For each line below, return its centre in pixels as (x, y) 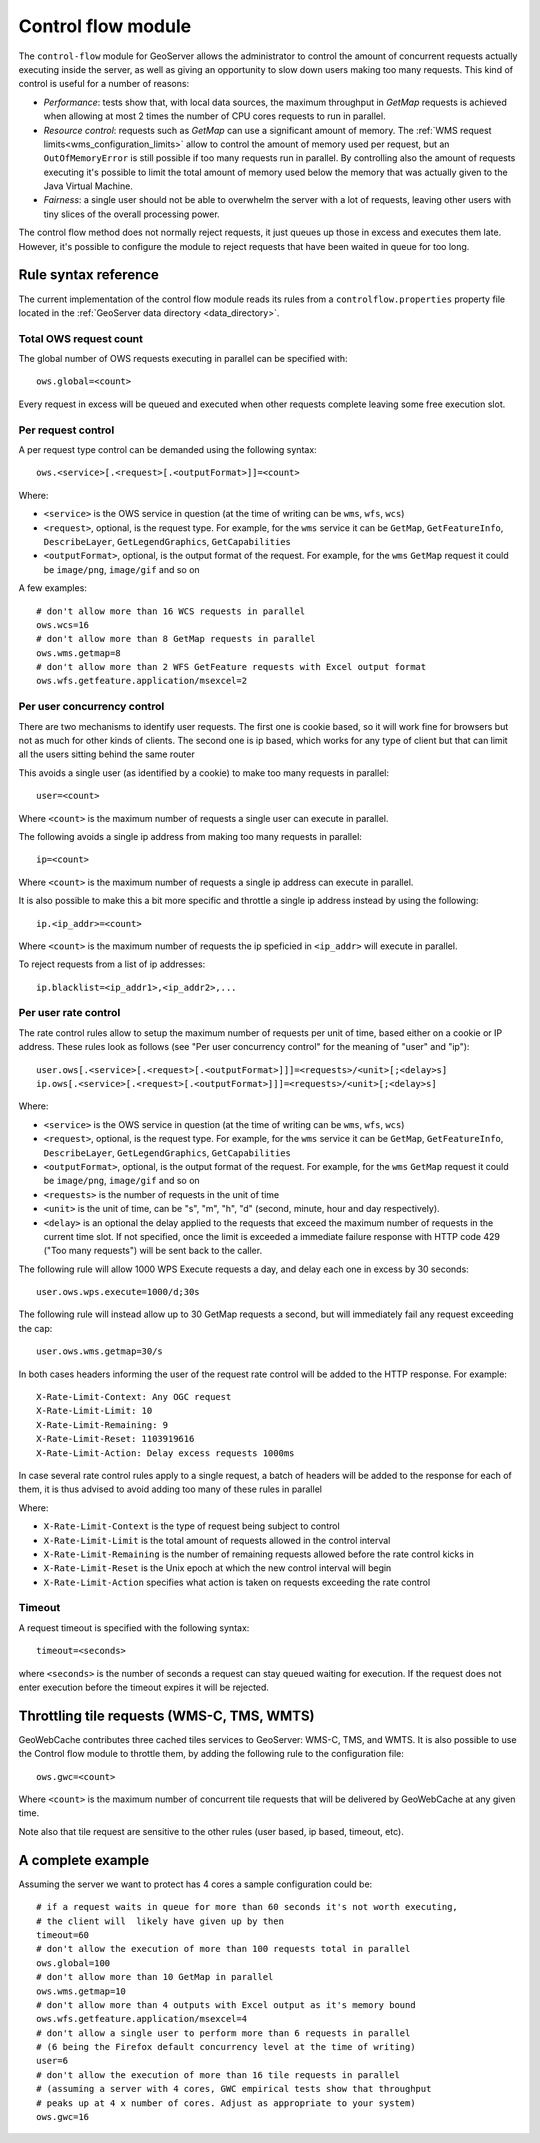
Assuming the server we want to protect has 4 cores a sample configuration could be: (195, 1884)
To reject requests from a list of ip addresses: (112, 964)
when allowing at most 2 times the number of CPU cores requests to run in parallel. (214, 116)
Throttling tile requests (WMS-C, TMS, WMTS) (166, 1715)
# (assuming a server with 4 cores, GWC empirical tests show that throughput (234, 2089)
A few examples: (52, 588)
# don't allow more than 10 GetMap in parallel (155, 1977)
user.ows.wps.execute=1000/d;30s (118, 1292)
